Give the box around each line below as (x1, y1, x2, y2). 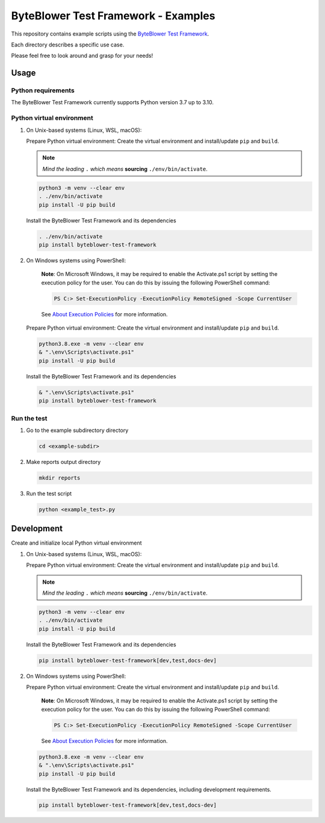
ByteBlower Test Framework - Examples (11, 9, 215, 22)
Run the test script (26, 490, 72, 497)
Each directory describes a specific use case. (11, 41, 125, 48)
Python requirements (11, 86, 75, 95)
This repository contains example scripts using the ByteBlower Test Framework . (11, 30, 209, 37)
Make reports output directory (26, 458, 101, 465)
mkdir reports (39, 474, 81, 481)
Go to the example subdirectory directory (26, 427, 129, 434)
